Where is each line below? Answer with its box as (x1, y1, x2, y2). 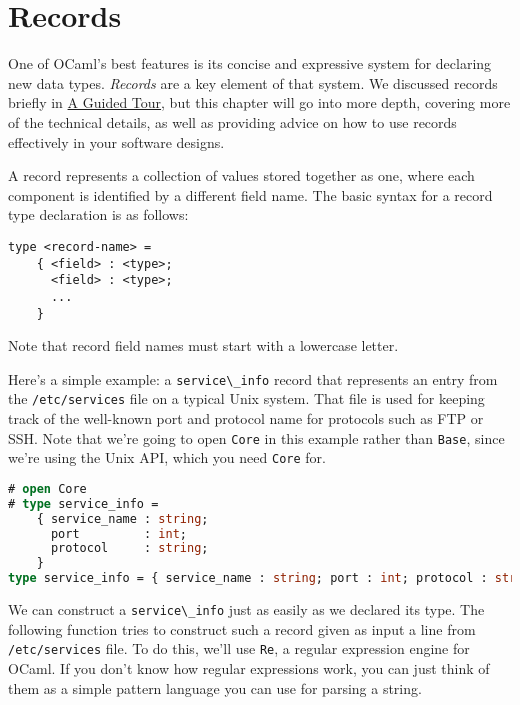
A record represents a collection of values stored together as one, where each (8, 165, 475, 186)
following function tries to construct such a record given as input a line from (8, 618, 476, 639)
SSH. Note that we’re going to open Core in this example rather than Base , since (8, 427, 505, 448)
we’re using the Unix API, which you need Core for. (8, 447, 326, 468)
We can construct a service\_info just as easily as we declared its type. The (8, 599, 485, 620)
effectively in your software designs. (8, 131, 225, 152)
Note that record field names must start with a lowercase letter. (8, 335, 399, 356)
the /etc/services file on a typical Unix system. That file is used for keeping (8, 388, 485, 409)
